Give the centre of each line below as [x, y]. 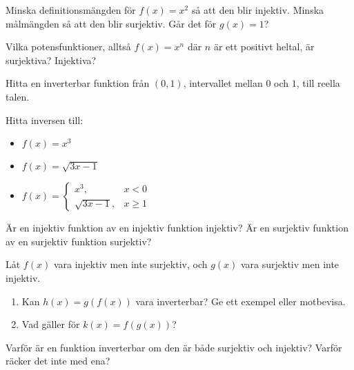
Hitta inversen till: [45, 120]
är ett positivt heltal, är [264, 47]
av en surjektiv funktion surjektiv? [79, 241]
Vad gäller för [51, 324]
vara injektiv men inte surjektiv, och [130, 264]
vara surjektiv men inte [290, 264]
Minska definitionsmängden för [71, 10]
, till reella [318, 83]
